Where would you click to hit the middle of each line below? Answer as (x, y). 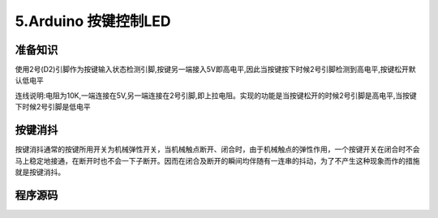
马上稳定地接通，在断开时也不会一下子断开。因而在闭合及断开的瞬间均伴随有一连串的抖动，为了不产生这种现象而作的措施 (217, 160)
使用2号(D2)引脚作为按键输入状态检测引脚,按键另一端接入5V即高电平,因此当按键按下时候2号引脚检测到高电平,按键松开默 (215, 70)
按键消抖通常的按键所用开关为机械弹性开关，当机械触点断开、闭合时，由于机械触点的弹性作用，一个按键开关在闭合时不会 (217, 149)
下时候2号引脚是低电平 (53, 107)
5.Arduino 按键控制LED (93, 21)
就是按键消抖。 (40, 172)
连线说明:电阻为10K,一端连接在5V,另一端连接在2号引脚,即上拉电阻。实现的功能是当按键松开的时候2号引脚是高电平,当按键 (216, 95)
